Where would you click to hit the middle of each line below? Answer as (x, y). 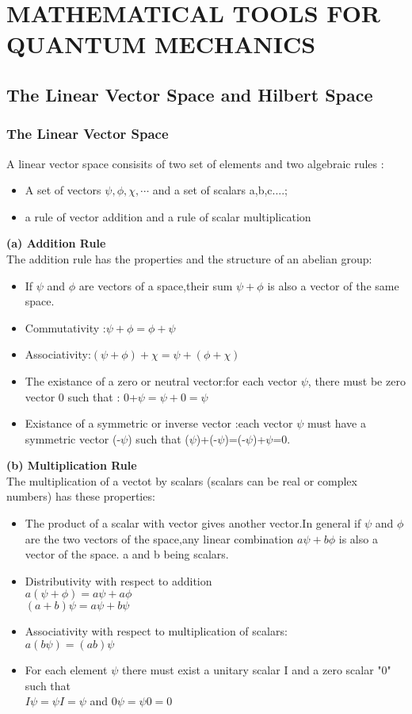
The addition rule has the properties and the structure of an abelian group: (189, 258)
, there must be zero (357, 380)
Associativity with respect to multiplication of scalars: (156, 631)
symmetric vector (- (73, 438)
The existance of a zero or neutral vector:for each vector (161, 380)
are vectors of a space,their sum (156, 285)
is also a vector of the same (333, 285)
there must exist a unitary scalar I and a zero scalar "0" (256, 670)
